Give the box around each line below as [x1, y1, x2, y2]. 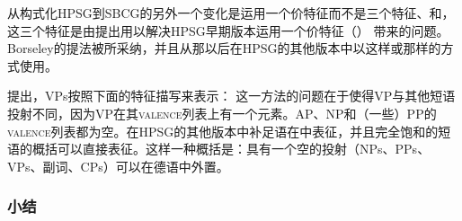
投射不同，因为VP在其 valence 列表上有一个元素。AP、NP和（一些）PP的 [7, 103, 437, 122]
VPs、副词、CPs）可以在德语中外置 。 [7, 156, 229, 175]
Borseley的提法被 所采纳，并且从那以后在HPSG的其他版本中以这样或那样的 [7, 39, 441, 57]
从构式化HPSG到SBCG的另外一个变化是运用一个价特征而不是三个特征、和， [7, 4, 455, 22]
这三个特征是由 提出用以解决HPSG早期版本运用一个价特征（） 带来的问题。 [7, 21, 449, 40]
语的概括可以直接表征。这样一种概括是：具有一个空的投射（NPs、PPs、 [7, 139, 431, 158]
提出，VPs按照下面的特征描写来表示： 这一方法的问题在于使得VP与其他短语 [7, 86, 456, 105]
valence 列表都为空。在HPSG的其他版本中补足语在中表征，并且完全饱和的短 [7, 121, 451, 140]
